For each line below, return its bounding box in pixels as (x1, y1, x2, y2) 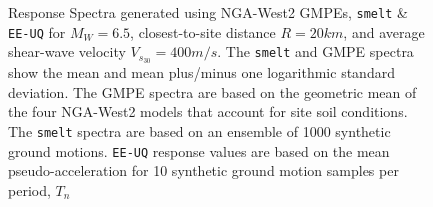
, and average (343, 21, 425, 42)
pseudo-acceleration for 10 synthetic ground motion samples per (8, 160, 399, 181)
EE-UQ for (8, 21, 66, 42)
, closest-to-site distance (130, 21, 276, 42)
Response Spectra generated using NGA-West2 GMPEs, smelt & (8, 2, 408, 22)
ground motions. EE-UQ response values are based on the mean (8, 140, 390, 161)
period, (8, 179, 51, 200)
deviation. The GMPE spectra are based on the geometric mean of (8, 81, 417, 102)
